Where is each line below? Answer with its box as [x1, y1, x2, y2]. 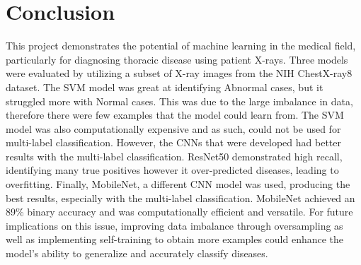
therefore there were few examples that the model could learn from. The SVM [6, 107, 344, 122]
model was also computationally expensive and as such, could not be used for [6, 121, 341, 136]
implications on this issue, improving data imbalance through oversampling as [6, 218, 343, 232]
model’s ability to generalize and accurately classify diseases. [6, 246, 268, 261]
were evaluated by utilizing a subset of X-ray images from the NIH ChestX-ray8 [6, 66, 353, 81]
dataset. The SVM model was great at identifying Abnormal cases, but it [6, 79, 323, 94]
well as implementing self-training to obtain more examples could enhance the [6, 232, 344, 247]
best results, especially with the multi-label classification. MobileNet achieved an [6, 190, 355, 205]
